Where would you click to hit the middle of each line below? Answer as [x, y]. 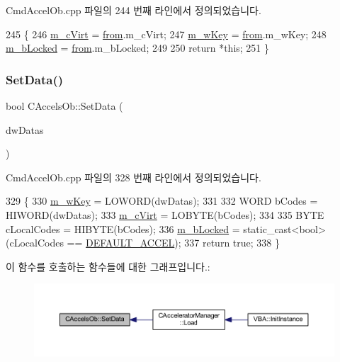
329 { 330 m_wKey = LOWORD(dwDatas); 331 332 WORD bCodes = [162, 201]
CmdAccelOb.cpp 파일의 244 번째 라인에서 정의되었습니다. [134, 10]
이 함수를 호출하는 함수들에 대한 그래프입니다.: [108, 266]
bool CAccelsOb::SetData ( [64, 106]
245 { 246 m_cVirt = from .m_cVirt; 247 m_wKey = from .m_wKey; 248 [166, 34]
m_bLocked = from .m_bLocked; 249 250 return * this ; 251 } [138, 48]
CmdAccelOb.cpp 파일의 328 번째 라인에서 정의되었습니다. [134, 177]
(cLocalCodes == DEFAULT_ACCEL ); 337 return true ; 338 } [143, 243]
